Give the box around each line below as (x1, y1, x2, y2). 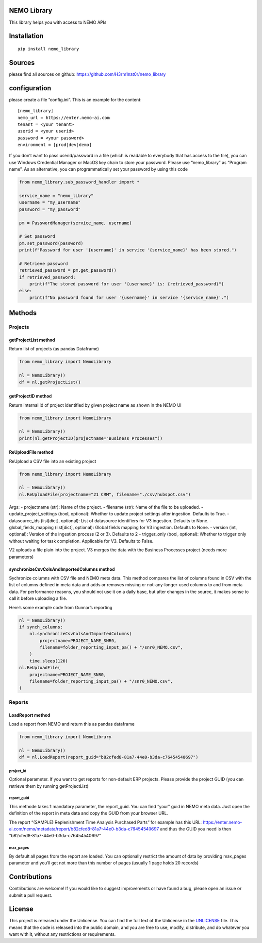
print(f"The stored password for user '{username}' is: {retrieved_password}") (29, 281, 224, 287)
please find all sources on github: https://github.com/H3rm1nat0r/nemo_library (9, 71, 166, 77)
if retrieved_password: (19, 274, 76, 280)
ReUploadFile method (9, 449, 53, 455)
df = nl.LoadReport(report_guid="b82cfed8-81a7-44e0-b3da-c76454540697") (19, 755, 198, 760)
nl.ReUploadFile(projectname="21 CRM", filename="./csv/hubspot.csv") (19, 492, 191, 497)
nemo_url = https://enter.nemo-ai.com (17, 115, 110, 120)
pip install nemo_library (17, 46, 80, 51)
